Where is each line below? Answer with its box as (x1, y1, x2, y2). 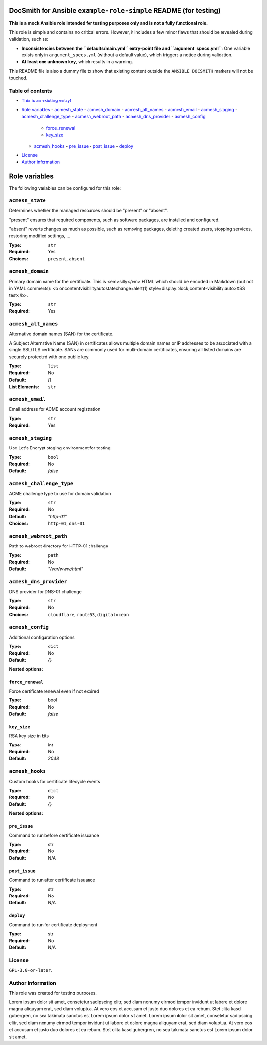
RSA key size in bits (9, 733, 49, 739)
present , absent (48, 255, 85, 262)
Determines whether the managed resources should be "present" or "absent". (9, 208, 168, 214)
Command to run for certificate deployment (9, 921, 98, 928)
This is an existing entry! (21, 98, 72, 103)
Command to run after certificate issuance (9, 877, 96, 883)
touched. (9, 75, 28, 81)
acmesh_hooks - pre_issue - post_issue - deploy (34, 143, 133, 149)
